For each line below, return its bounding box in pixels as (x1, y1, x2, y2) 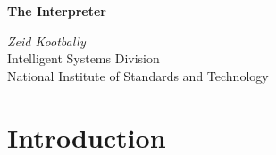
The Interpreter (7, 2, 106, 20)
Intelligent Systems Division (7, 49, 160, 68)
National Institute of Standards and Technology (7, 66, 269, 85)
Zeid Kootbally (7, 31, 86, 50)
